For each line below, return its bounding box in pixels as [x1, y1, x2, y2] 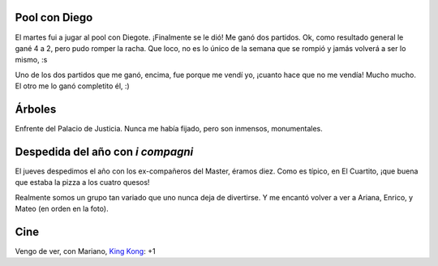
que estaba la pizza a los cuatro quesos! [15, 178, 150, 187]
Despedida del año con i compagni [15, 144, 194, 158]
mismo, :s [15, 55, 48, 65]
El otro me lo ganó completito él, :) [15, 81, 130, 91]
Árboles [15, 102, 57, 116]
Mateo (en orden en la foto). [15, 204, 109, 214]
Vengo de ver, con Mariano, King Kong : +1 [15, 246, 156, 255]
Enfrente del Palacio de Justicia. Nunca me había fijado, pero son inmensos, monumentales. [15, 123, 324, 133]
